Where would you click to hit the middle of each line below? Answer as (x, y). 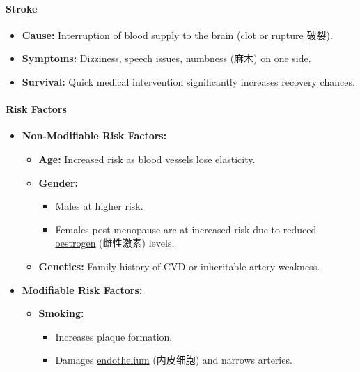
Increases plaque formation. (114, 336)
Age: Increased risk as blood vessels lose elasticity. (147, 158)
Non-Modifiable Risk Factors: (94, 135)
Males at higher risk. (99, 206)
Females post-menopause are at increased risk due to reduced (186, 229)
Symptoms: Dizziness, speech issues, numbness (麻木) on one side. (166, 58)
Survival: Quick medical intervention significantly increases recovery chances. (188, 81)
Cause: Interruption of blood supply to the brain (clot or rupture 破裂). (177, 34)
